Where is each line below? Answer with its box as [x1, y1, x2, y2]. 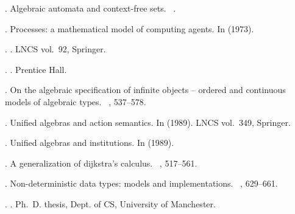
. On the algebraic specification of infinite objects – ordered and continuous [5, 83, 286, 96]
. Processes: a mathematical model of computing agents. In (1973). [5, 22, 254, 35]
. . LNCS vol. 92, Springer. [5, 43, 106, 55]
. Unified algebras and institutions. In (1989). [5, 136, 174, 149]
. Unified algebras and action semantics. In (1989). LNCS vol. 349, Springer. [5, 116, 291, 128]
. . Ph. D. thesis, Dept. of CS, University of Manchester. [5, 197, 216, 210]
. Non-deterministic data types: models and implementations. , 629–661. [5, 177, 278, 190]
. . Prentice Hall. [5, 63, 67, 75]
